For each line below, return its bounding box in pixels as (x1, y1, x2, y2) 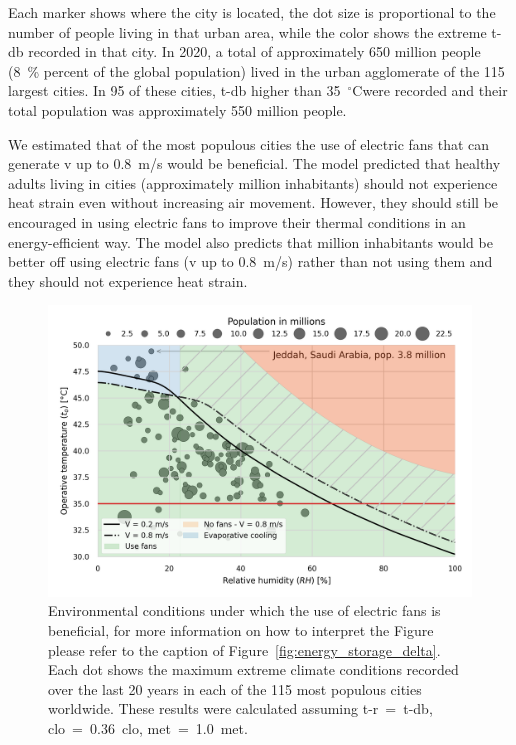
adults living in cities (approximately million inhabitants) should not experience (8, 172, 498, 193)
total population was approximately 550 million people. (8, 99, 347, 120)
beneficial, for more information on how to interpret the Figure (48, 620, 434, 640)
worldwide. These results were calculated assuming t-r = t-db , (48, 698, 433, 719)
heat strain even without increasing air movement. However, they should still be (8, 192, 499, 213)
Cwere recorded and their (352, 80, 508, 101)
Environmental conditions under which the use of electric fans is (48, 600, 441, 621)
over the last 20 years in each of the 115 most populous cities (48, 678, 422, 699)
